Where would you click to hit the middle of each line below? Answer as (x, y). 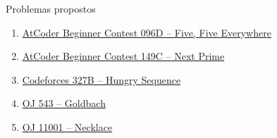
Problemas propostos (51, 8)
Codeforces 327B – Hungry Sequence (101, 79)
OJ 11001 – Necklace (67, 126)
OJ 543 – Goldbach (64, 103)
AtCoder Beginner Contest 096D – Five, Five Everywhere (147, 32)
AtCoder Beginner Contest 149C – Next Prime (123, 56)
